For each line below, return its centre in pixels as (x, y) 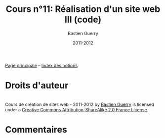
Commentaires (36, 130)
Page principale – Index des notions (41, 65)
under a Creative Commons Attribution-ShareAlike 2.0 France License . (77, 109)
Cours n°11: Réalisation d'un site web (83, 9)
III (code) (83, 20)
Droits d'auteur (37, 86)
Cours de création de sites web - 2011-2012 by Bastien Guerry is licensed (80, 104)
